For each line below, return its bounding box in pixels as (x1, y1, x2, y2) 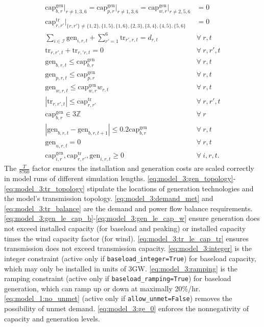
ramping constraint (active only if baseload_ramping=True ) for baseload (4, 273, 231, 284)
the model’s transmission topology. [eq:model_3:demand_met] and (4, 193, 213, 204)
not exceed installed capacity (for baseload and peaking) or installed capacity (4, 223, 246, 234)
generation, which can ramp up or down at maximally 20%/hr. (4, 283, 201, 293)
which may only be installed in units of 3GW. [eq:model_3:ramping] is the (4, 263, 237, 273)
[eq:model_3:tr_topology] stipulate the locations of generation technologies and (4, 183, 254, 193)
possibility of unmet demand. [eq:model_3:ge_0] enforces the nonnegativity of (4, 303, 249, 314)
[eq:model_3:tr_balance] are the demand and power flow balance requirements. (4, 203, 253, 213)
